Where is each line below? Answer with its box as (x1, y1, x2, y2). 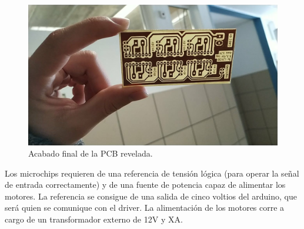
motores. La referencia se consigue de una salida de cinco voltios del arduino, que (5, 190, 297, 202)
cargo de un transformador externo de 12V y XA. (5, 213, 183, 225)
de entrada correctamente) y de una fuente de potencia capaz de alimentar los (5, 178, 286, 191)
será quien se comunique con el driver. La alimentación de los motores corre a (5, 201, 285, 214)
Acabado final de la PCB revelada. (28, 147, 153, 160)
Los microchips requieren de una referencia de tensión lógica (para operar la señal (5, 167, 299, 179)
